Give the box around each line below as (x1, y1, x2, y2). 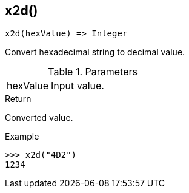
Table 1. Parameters (48, 66, 138, 78)
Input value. (51, 80, 104, 92)
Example (5, 131, 39, 142)
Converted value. (5, 112, 73, 123)
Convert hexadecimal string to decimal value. (5, 47, 185, 58)
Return (5, 93, 31, 104)
